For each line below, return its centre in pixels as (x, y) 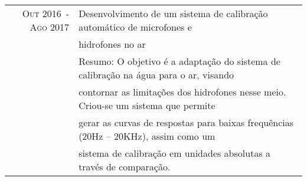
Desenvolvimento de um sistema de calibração (173, 13)
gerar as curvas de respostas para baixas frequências (186, 122)
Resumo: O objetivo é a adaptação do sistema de (179, 61)
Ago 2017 (50, 27)
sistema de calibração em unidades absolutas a (175, 153)
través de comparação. (125, 167)
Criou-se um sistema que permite (147, 105)
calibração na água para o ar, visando (156, 75)
